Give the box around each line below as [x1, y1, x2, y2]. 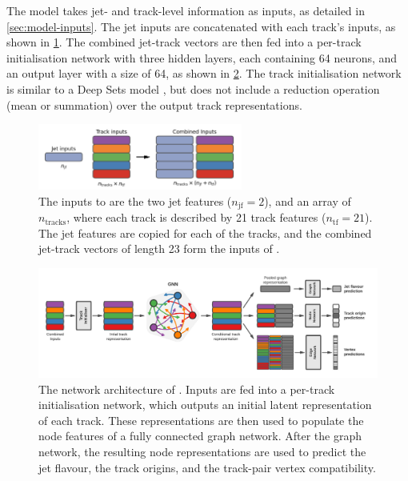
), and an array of [264, 192, 351, 209]
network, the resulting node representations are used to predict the [38, 443, 366, 459]
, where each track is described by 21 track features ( [66, 209, 326, 226]
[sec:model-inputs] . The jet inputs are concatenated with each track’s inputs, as [6, 18, 396, 34]
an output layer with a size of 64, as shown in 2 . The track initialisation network [6, 65, 402, 82]
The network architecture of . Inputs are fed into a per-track [38, 380, 335, 397]
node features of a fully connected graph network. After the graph [38, 427, 362, 444]
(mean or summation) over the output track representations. [6, 96, 302, 113]
